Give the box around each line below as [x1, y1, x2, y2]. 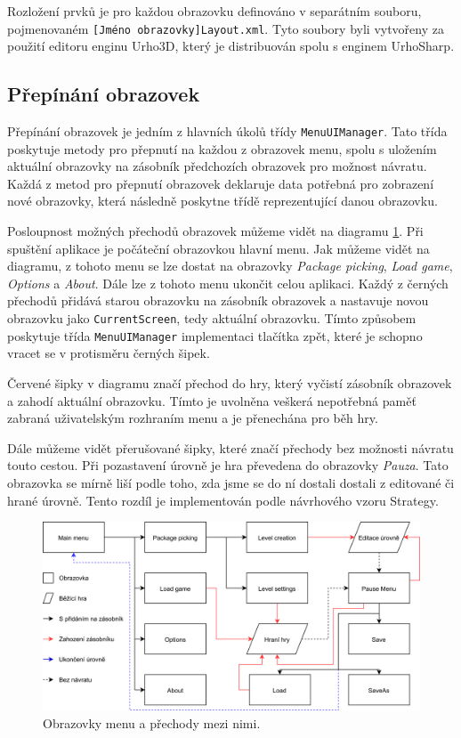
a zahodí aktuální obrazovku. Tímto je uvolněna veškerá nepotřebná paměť [7, 391, 417, 410]
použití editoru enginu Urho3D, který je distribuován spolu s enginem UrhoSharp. [7, 36, 455, 55]
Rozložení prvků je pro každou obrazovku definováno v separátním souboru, [7, 2, 422, 20]
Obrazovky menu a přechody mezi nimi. [43, 713, 261, 732]
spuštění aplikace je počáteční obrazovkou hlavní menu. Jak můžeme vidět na [7, 239, 430, 257]
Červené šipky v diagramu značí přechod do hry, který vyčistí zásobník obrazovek [7, 373, 452, 392]
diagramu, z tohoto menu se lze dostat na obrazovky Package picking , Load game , [7, 256, 453, 275]
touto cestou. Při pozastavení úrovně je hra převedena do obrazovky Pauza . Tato [7, 456, 449, 474]
